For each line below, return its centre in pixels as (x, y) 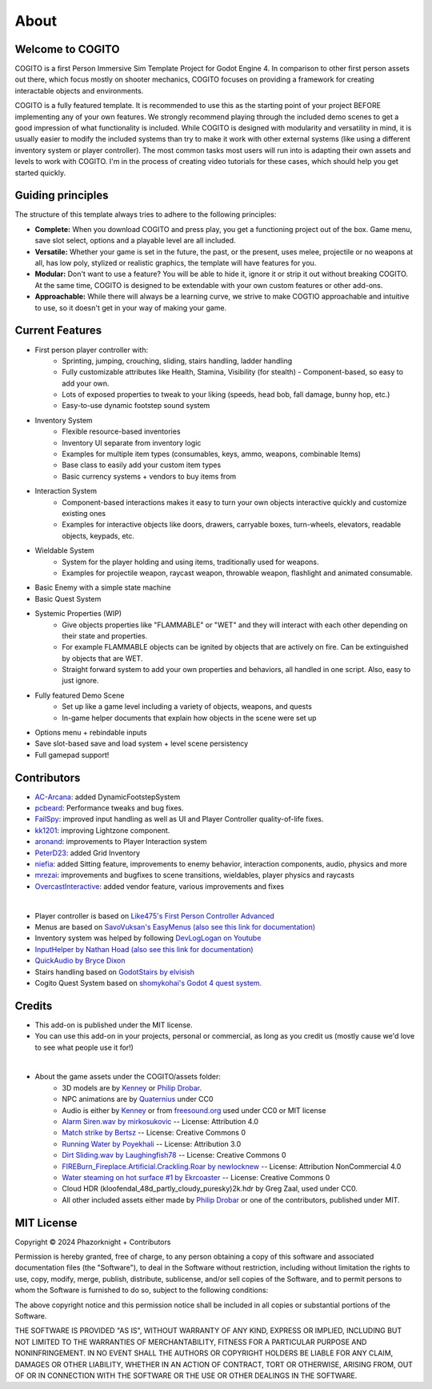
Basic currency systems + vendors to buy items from (149, 476)
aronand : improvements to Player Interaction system (121, 842)
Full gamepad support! (72, 755)
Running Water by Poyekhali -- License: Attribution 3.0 (152, 1143)
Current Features (58, 331)
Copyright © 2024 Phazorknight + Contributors (93, 1242)
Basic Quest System (68, 598)
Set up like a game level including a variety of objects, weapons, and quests (187, 707)
